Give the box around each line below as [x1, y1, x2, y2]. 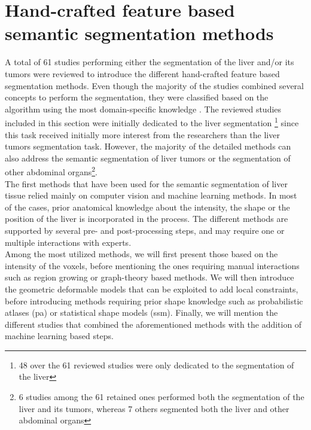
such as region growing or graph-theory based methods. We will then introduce [5, 271, 294, 283]
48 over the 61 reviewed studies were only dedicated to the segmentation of [19, 358, 294, 371]
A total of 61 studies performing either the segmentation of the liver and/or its [5, 56, 294, 68]
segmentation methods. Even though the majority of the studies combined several [5, 79, 304, 92]
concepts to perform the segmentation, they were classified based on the [5, 91, 269, 103]
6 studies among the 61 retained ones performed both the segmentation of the [19, 391, 304, 403]
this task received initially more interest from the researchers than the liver [5, 128, 280, 141]
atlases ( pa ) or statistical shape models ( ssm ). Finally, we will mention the [5, 306, 278, 319]
